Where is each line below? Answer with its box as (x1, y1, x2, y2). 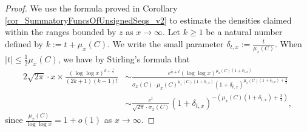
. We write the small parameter (107, 37, 224, 50)
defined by (5, 37, 44, 50)
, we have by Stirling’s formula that (58, 52, 190, 65)
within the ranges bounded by (5, 25, 116, 38)
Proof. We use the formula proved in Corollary (5, 2, 178, 14)
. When (274, 37, 302, 50)
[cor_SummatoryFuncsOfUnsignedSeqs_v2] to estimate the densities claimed (5, 13, 292, 26)
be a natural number (206, 25, 283, 38)
